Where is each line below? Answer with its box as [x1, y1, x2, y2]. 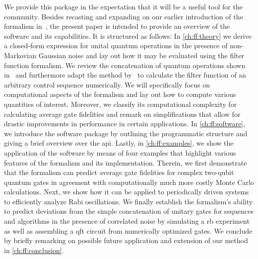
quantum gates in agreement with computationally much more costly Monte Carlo [4, 176, 254, 187]
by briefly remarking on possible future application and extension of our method [4, 235, 248, 246]
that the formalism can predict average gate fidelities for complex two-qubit [4, 167, 234, 177]
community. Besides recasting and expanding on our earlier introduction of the [4, 11, 243, 21]
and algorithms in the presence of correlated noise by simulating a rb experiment [4, 216, 250, 226]
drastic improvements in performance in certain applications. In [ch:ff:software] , [4, 118, 245, 129]
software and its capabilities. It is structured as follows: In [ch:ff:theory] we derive [4, 30, 252, 41]
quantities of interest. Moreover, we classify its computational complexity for [4, 98, 237, 109]
